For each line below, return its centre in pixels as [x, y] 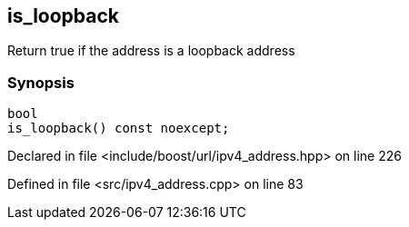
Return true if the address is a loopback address [151, 51]
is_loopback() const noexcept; [119, 128]
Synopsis [41, 82]
